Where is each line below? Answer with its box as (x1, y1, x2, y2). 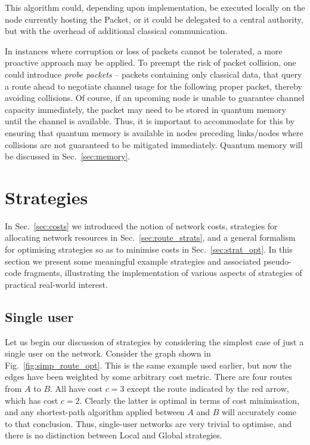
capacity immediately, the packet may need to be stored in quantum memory (5, 103, 286, 115)
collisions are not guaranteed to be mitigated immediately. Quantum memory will (5, 138, 303, 151)
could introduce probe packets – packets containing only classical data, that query (5, 67, 302, 80)
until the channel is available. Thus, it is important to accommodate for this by (5, 115, 295, 127)
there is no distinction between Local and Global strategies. (5, 429, 222, 441)
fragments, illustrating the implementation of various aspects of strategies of (24, 266, 302, 279)
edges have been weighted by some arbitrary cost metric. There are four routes (5, 370, 293, 383)
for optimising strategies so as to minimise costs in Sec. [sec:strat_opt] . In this (5, 243, 293, 256)
